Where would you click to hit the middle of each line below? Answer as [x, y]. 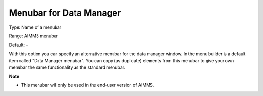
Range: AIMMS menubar [34, 36]
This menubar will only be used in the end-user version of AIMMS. [88, 85]
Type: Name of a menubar [35, 27]
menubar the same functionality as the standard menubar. [67, 67]
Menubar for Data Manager [65, 13]
